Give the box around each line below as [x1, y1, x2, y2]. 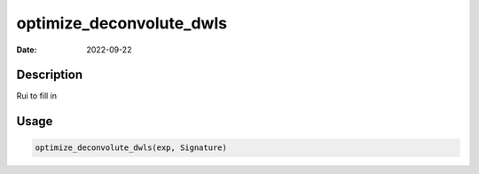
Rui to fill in [16, 91, 58, 101]
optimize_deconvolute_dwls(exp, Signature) [35, 143, 228, 153]
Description [16, 67, 83, 83]
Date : [16, 44, 37, 55]
